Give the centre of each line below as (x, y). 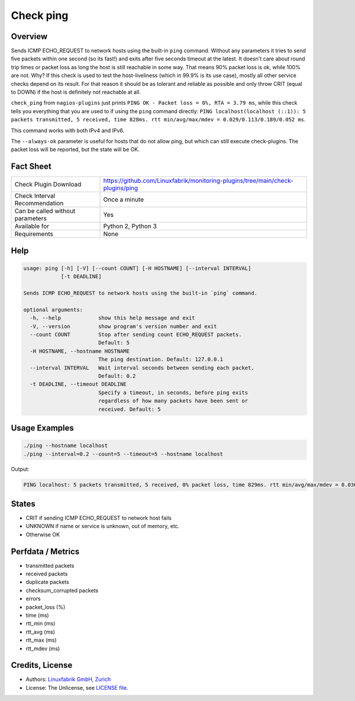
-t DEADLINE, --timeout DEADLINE (78, 384)
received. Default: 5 (129, 409)
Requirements (34, 234)
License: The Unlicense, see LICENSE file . (77, 687)
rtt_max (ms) (41, 640)
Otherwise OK (43, 534)
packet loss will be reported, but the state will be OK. (75, 149)
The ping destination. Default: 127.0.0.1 (161, 359)
